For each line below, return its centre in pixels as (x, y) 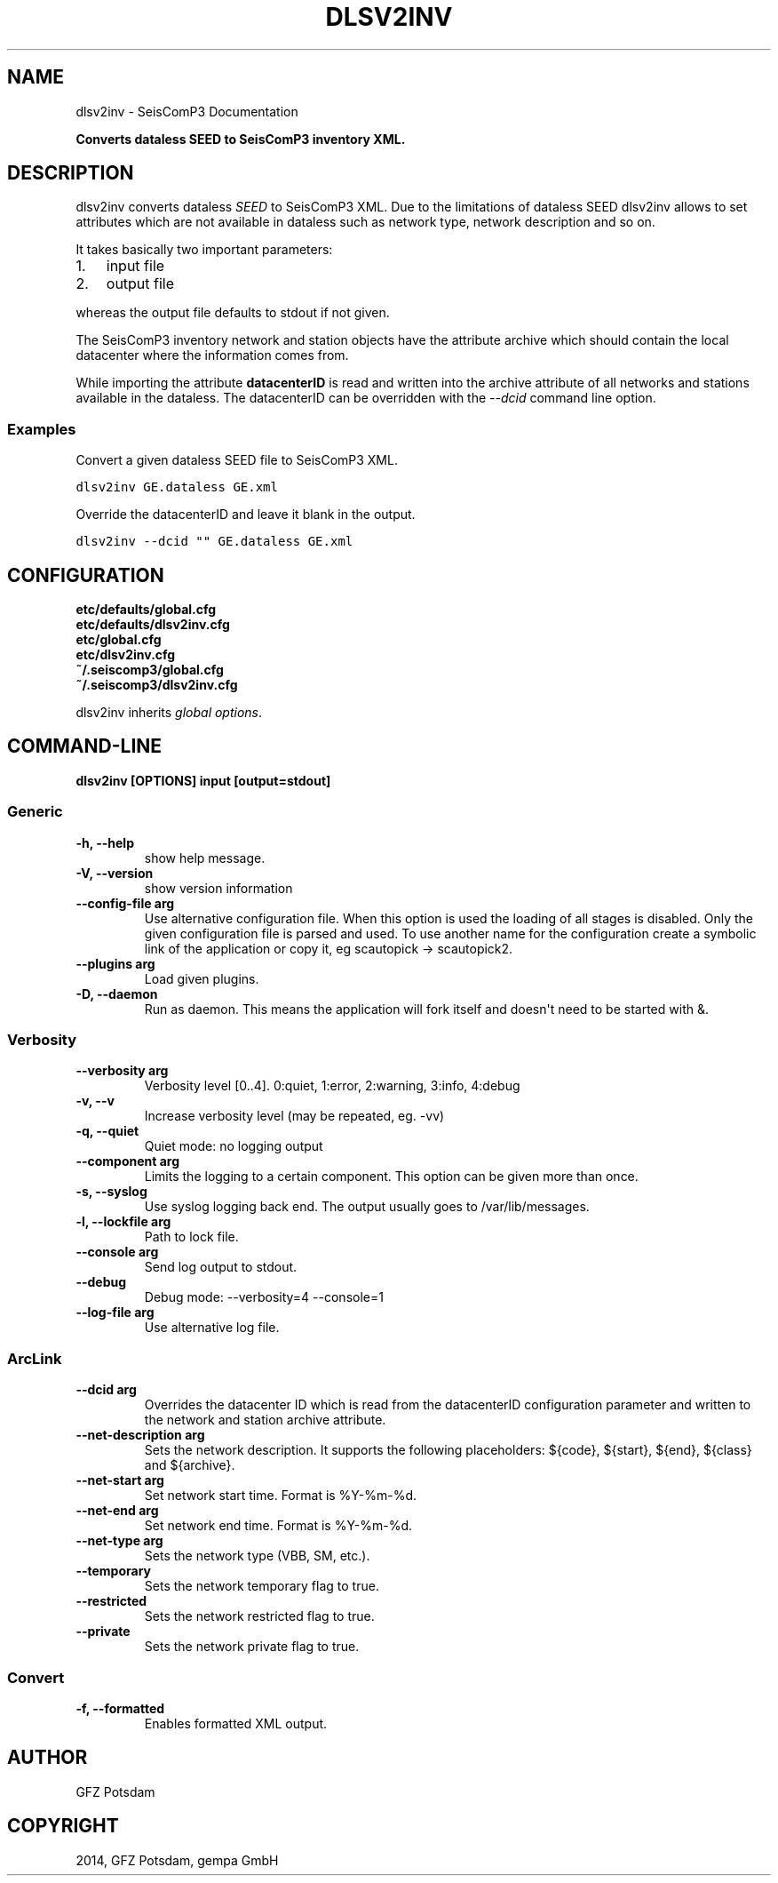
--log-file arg (115, 1313)
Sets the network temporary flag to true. (262, 1586)
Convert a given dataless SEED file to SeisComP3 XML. (237, 460)
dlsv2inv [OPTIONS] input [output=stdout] (203, 780)
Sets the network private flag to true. (252, 1647)
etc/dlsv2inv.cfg (126, 655)
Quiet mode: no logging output (234, 1146)
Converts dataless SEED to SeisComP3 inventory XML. (241, 139)
